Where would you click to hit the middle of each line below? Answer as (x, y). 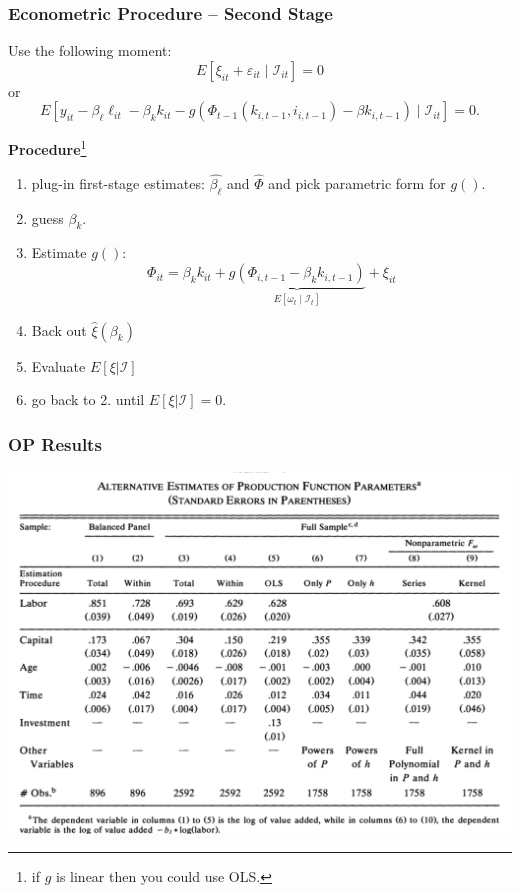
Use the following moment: (90, 50)
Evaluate (58, 365)
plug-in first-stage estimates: (118, 182)
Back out (59, 329)
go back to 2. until (88, 399)
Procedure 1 (47, 148)
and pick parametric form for (357, 182)
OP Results (55, 443)
